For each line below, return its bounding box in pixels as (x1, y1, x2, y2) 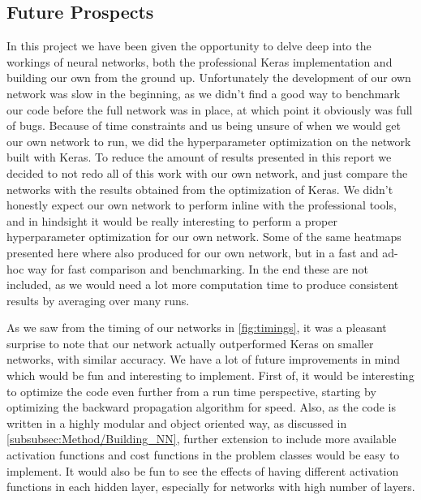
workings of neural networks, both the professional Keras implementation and (6, 53, 393, 70)
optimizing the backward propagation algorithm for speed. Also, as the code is (6, 399, 396, 416)
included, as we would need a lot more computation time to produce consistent (6, 276, 399, 293)
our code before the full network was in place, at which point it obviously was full (6, 101, 413, 118)
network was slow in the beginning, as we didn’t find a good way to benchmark (6, 84, 401, 101)
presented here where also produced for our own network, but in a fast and (6, 244, 379, 261)
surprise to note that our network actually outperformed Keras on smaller (6, 334, 374, 351)
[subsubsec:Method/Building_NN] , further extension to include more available (6, 430, 397, 447)
